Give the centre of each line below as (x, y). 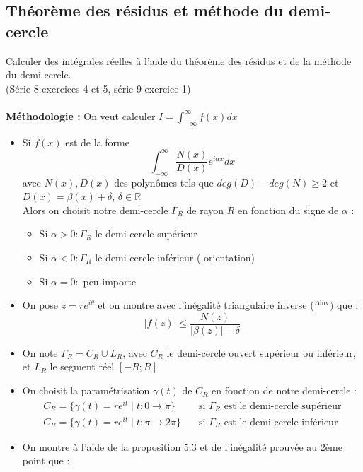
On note (40, 352)
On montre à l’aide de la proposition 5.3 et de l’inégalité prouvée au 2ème (182, 446)
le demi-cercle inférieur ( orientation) (175, 258)
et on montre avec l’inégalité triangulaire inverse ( (206, 305)
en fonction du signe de (288, 210)
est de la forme (97, 142)
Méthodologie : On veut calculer (81, 116)
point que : (46, 460)
